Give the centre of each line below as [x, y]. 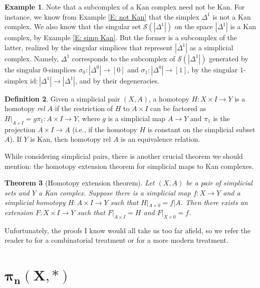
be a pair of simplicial [219, 183]
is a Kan [243, 26]
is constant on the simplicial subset [201, 129]
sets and [17, 192]
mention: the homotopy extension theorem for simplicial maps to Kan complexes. [129, 166]
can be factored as [178, 108]
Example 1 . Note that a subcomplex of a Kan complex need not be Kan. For [125, 7]
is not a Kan [232, 16]
